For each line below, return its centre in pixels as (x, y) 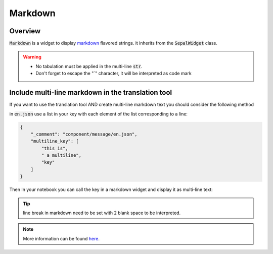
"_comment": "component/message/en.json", (84, 134)
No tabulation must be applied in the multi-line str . (89, 66)
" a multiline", (61, 155)
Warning (32, 57)
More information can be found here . (61, 238)
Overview (25, 31)
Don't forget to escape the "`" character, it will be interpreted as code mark (113, 74)
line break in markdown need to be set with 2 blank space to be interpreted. (102, 213)
